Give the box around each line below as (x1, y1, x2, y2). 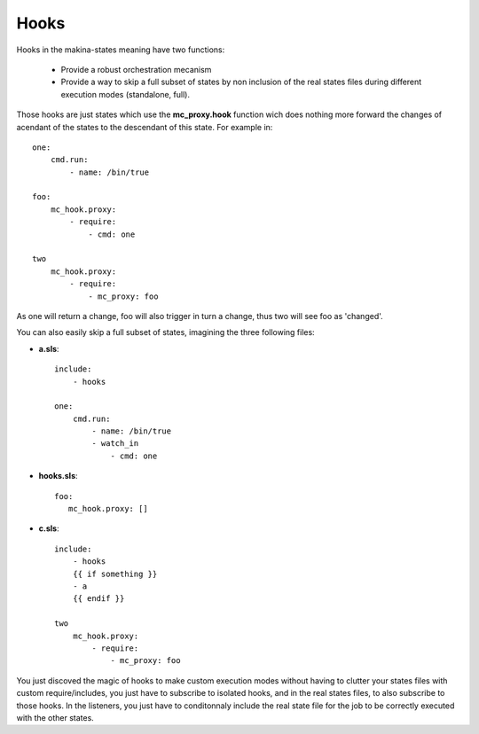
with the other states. (16, 712, 95, 722)
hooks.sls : (38, 471, 79, 481)
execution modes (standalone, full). (60, 89, 191, 99)
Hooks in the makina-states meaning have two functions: (16, 44, 225, 55)
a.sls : (38, 343, 59, 354)
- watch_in (91, 439, 139, 449)
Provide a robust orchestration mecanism (60, 64, 212, 74)
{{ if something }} (72, 568, 158, 579)
